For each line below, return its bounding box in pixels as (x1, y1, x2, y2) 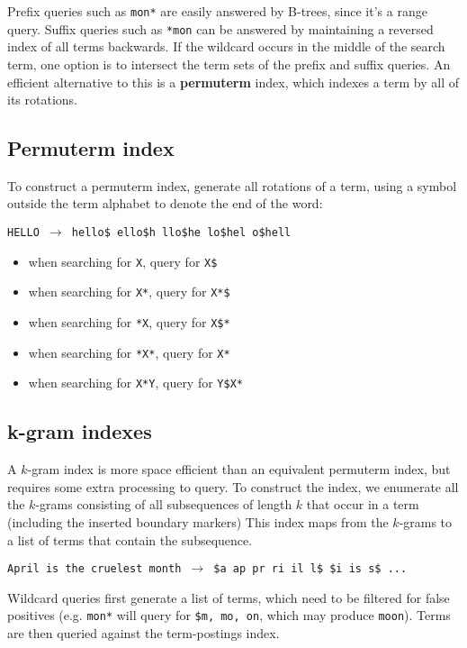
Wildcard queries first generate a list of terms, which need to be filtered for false (7, 588, 450, 607)
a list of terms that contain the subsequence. (7, 530, 253, 549)
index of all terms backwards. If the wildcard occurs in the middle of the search (7, 37, 445, 56)
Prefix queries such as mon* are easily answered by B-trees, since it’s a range (7, 2, 427, 20)
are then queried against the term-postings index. (7, 624, 280, 643)
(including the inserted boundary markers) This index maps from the (7, 513, 389, 531)
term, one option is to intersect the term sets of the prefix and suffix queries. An (7, 54, 451, 73)
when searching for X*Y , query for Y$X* (28, 373, 243, 392)
